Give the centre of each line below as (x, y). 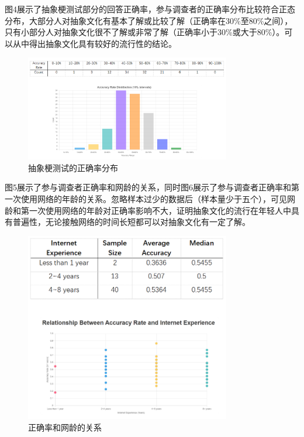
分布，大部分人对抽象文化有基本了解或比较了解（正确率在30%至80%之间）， (149, 20)
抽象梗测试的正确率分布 (73, 167)
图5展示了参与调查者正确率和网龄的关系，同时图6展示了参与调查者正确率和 (148, 187)
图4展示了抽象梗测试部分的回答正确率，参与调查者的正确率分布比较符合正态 (150, 9)
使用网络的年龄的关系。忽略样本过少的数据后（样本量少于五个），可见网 (158, 199)
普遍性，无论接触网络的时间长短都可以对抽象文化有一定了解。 (131, 222)
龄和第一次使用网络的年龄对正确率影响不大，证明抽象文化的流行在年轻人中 (148, 210)
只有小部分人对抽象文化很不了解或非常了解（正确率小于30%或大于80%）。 (145, 32)
